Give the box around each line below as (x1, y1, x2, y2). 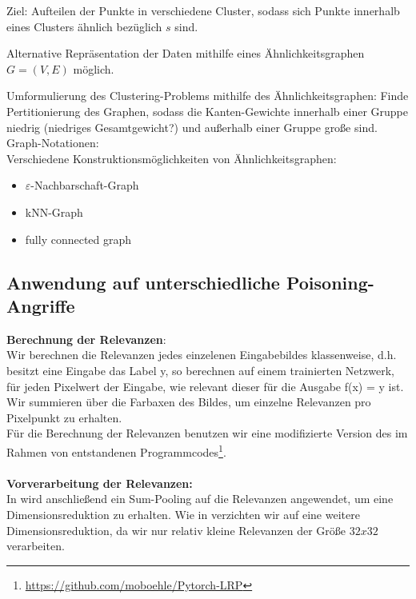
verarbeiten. (6, 537, 65, 554)
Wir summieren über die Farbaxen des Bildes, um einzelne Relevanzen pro (6, 393, 371, 410)
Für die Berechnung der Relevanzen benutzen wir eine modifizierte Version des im (6, 425, 408, 441)
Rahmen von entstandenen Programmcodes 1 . (6, 441, 226, 460)
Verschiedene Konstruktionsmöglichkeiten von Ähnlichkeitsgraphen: (6, 150, 337, 166)
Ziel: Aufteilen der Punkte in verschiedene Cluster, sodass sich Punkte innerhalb (6, 2, 400, 18)
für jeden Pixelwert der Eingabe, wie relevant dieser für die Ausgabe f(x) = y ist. (6, 377, 404, 394)
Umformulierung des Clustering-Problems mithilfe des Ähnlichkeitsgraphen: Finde (6, 87, 409, 104)
